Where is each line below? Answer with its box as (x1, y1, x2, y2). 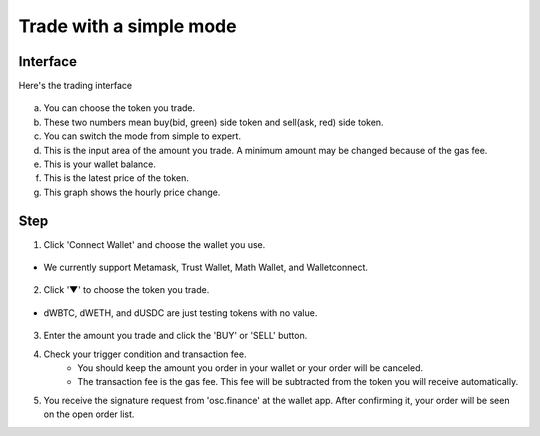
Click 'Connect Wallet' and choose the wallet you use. (43, 238, 266, 250)
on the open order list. (43, 408, 135, 420)
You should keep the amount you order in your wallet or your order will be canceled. (77, 362, 424, 374)
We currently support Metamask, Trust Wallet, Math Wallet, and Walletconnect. (43, 261, 369, 274)
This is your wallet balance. (43, 158, 157, 170)
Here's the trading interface (18, 80, 133, 92)
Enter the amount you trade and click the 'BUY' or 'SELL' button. (43, 330, 308, 342)
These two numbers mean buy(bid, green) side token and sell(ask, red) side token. (43, 116, 384, 128)
